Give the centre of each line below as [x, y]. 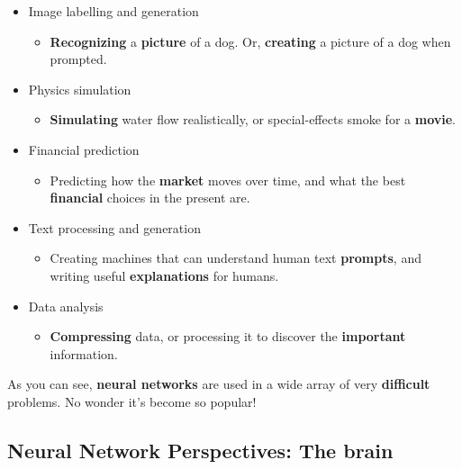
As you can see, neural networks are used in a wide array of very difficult [219, 384]
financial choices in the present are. [150, 198]
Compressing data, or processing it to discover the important [228, 336]
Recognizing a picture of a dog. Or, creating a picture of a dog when [250, 41]
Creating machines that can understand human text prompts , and [236, 258]
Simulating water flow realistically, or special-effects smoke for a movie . [253, 119]
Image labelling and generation [113, 11]
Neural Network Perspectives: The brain [200, 450]
